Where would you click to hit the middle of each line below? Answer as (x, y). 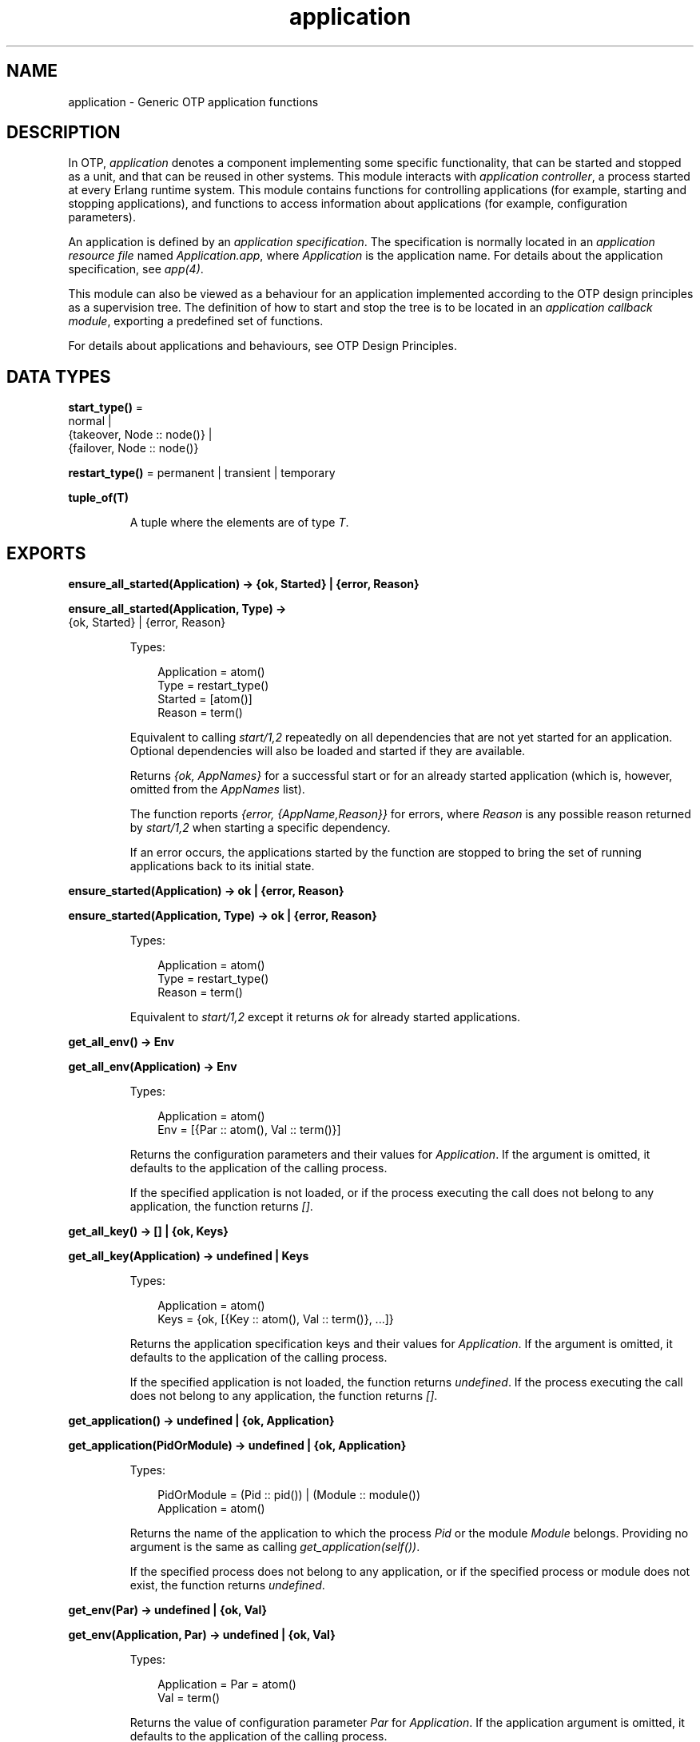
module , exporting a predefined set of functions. (196, 321)
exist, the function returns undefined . (227, 1585)
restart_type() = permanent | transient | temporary (202, 473)
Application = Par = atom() (227, 1684)
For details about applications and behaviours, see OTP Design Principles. (262, 346)
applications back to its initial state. (222, 866)
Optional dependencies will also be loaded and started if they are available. (328, 751)
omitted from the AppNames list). (217, 789)
